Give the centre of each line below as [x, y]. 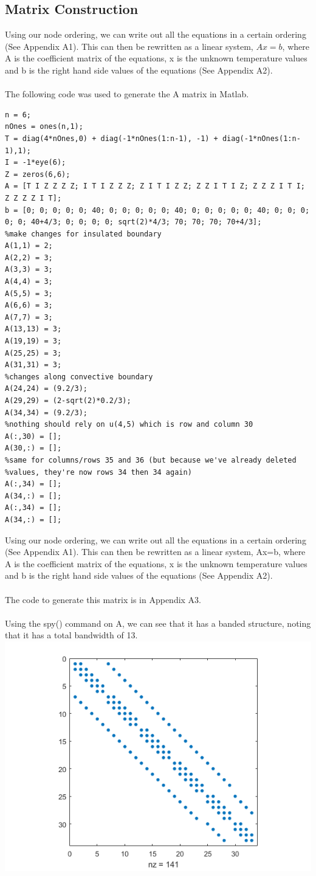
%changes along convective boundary [79, 377]
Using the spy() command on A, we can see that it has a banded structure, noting [158, 623]
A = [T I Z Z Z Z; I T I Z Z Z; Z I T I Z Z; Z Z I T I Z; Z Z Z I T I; [155, 186]
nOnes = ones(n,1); [44, 127]
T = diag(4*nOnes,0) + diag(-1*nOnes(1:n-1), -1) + [112, 138]
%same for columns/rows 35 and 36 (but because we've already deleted [151, 460]
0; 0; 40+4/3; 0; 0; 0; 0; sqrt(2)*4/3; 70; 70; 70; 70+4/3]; [133, 222]
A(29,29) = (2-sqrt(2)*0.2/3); [68, 401]
